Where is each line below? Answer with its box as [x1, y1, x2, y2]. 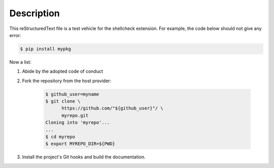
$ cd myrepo [45, 134, 76, 140]
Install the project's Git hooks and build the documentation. [22, 154, 146, 160]
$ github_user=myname [45, 91, 99, 97]
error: [9, 32, 21, 38]
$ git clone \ [45, 98, 81, 104]
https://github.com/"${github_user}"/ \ [61, 106, 163, 111]
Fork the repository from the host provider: [22, 78, 112, 84]
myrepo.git [61, 112, 89, 118]
